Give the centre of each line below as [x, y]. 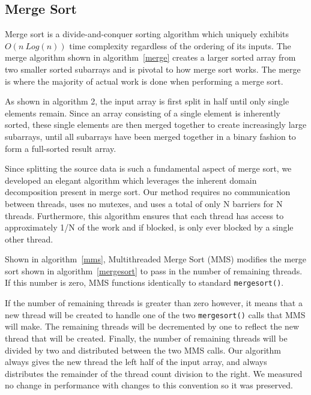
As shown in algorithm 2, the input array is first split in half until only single [147, 101]
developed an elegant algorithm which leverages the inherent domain [131, 180]
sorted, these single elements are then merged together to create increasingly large [156, 125]
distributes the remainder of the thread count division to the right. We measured [154, 373]
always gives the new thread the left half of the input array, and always [136, 362]
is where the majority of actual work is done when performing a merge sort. [144, 81]
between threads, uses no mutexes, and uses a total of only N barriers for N [144, 203]
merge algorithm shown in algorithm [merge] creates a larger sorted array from [150, 57]
